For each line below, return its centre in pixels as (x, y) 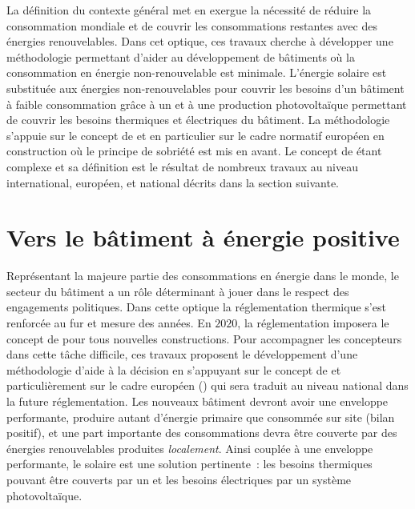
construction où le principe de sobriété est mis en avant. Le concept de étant (194, 151)
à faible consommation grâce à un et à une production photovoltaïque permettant (207, 104)
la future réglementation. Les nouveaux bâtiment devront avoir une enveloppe (197, 401)
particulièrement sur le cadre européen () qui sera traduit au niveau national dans (207, 385)
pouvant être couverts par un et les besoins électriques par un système (179, 479)
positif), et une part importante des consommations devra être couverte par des (202, 433)
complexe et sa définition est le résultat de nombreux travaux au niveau (182, 166)
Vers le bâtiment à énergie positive (203, 237)
